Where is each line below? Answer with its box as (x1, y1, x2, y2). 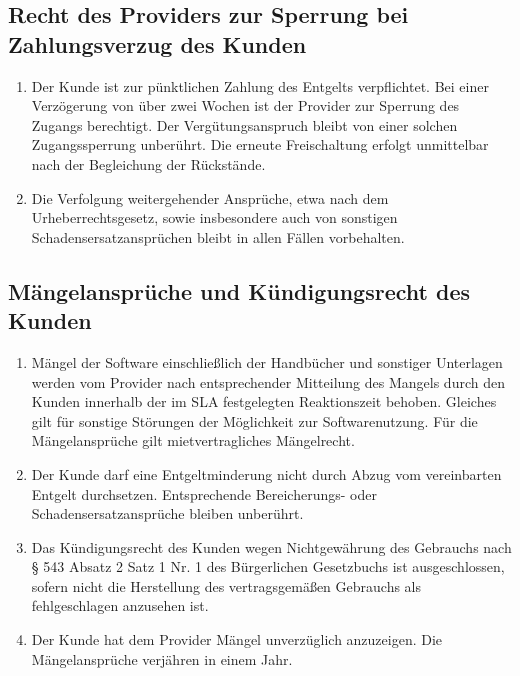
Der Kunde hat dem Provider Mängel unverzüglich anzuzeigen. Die (31, 629, 443, 650)
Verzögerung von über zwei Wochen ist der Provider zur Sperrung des (31, 95, 460, 116)
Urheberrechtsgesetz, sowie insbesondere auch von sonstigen (31, 207, 398, 228)
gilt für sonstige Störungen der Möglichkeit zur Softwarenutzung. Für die (31, 410, 478, 431)
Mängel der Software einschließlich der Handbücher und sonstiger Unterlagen (31, 351, 503, 372)
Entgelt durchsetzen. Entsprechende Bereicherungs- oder (31, 483, 377, 504)
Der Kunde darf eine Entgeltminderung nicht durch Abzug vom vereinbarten (31, 463, 502, 484)
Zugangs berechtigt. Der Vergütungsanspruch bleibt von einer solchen (31, 114, 458, 135)
